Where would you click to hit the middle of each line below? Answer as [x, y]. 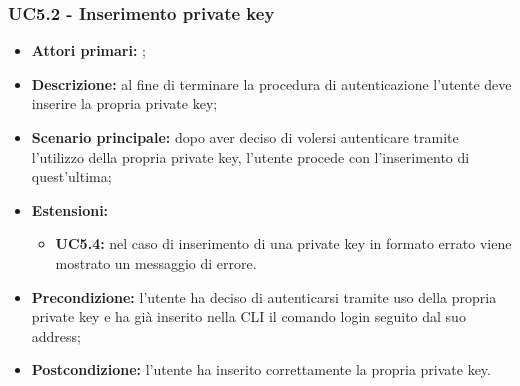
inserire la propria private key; [124, 103]
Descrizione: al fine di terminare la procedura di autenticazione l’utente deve [271, 83]
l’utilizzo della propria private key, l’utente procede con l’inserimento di [250, 156]
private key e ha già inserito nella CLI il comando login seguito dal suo [248, 316]
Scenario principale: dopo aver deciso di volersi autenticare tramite [245, 137]
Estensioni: [70, 209]
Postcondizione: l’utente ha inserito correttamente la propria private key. [261, 369]
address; [56, 335]
